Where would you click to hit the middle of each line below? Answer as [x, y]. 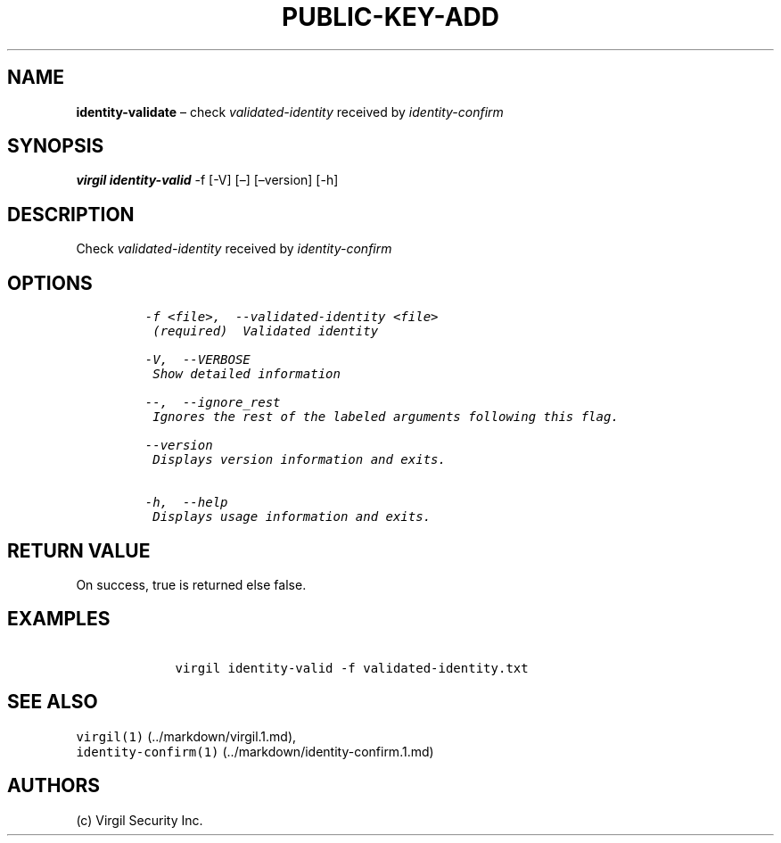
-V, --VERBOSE [197, 360]
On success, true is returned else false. [191, 584]
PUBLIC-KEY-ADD [390, 17]
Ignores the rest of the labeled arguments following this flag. [386, 417]
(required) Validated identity [266, 331]
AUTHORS [54, 786]
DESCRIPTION [71, 214]
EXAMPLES [59, 619]
